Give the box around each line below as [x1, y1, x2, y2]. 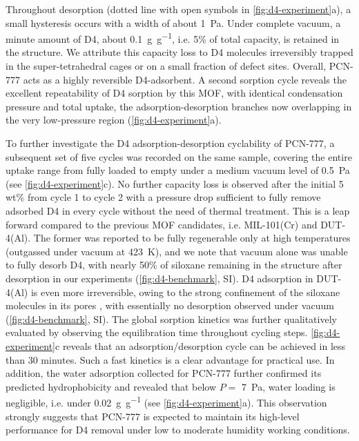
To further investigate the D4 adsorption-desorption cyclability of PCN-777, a [6, 136, 335, 150]
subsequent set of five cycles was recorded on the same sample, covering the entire [6, 149, 352, 164]
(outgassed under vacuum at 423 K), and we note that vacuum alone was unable [6, 244, 348, 258]
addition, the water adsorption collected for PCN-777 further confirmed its [6, 366, 322, 380]
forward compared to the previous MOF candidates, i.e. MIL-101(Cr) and [6, 217, 318, 231]
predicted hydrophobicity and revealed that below [6, 379, 217, 393]
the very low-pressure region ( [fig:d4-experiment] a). [6, 112, 222, 127]
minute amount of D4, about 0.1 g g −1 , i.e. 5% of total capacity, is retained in [6, 30, 340, 46]
